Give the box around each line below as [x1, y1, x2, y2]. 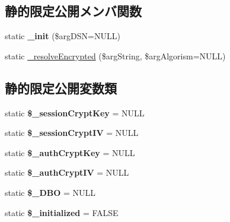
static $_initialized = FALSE [5, 206, 119, 218]
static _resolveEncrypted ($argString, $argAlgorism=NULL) [5, 49, 226, 62]
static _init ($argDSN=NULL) [5, 30, 120, 42]
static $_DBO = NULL [5, 186, 96, 198]
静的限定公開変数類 [5, 78, 117, 97]
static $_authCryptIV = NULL [5, 166, 129, 179]
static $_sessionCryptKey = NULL [5, 106, 145, 119]
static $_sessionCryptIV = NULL [5, 126, 139, 139]
